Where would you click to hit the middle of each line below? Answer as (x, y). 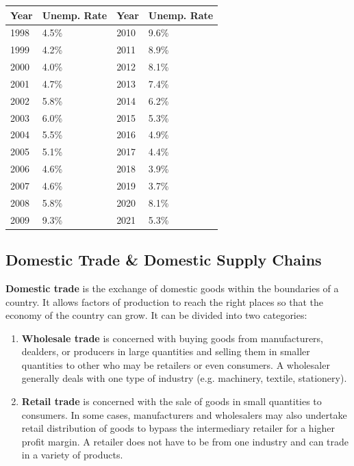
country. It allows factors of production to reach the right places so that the (165, 301)
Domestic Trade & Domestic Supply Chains (164, 260)
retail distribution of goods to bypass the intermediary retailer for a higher (178, 428)
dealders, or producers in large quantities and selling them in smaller (166, 351)
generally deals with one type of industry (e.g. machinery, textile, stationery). (184, 378)
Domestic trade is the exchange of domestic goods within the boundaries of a (172, 288)
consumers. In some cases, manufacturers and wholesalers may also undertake (184, 414)
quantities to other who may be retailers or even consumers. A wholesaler (176, 364)
